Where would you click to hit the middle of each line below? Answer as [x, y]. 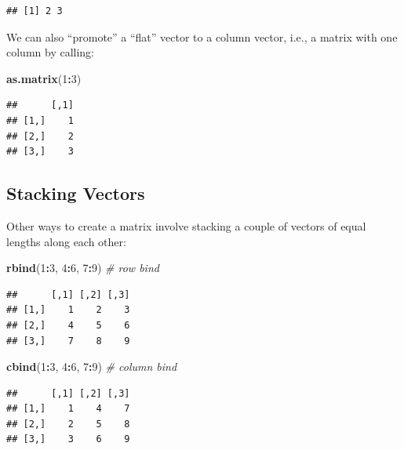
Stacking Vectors [76, 193]
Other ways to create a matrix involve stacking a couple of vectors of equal [186, 225]
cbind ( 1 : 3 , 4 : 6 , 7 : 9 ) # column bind [92, 367]
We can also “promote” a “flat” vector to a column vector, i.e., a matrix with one [202, 36]
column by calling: [51, 52]
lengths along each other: [66, 241]
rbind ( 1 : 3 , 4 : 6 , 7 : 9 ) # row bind [83, 268]
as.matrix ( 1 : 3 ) [44, 78]
